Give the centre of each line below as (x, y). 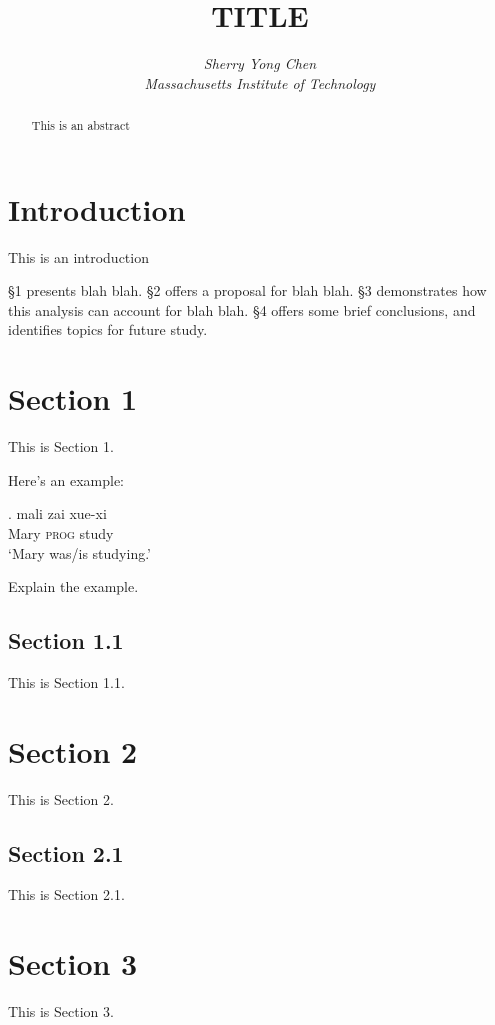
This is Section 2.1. (66, 894)
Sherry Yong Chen (260, 63)
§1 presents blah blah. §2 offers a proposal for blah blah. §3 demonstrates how (247, 290)
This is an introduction (78, 256)
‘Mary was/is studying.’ (80, 552)
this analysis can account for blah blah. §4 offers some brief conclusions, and (242, 309)
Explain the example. (73, 586)
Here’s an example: (66, 479)
